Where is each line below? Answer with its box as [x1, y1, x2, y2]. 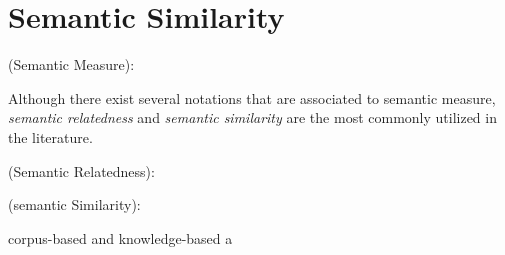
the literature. [8, 126, 93, 147]
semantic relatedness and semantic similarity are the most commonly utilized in [8, 107, 497, 128]
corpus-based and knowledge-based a [8, 227, 233, 248]
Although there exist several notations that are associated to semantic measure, [8, 87, 496, 108]
